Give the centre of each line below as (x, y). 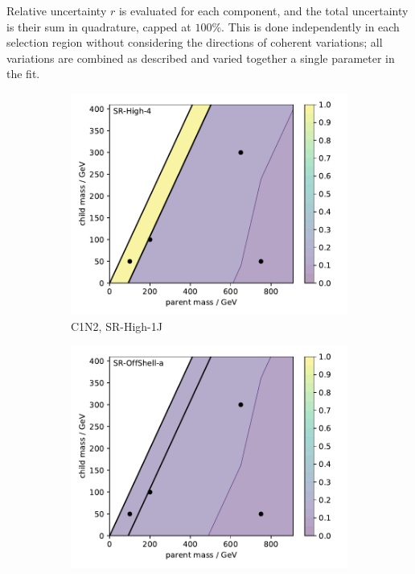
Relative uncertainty (57, 10)
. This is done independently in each (310, 26)
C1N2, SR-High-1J (117, 326)
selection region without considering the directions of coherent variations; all (195, 42)
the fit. (23, 74)
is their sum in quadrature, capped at (99, 26)
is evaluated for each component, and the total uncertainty (263, 10)
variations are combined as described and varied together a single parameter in (201, 58)
